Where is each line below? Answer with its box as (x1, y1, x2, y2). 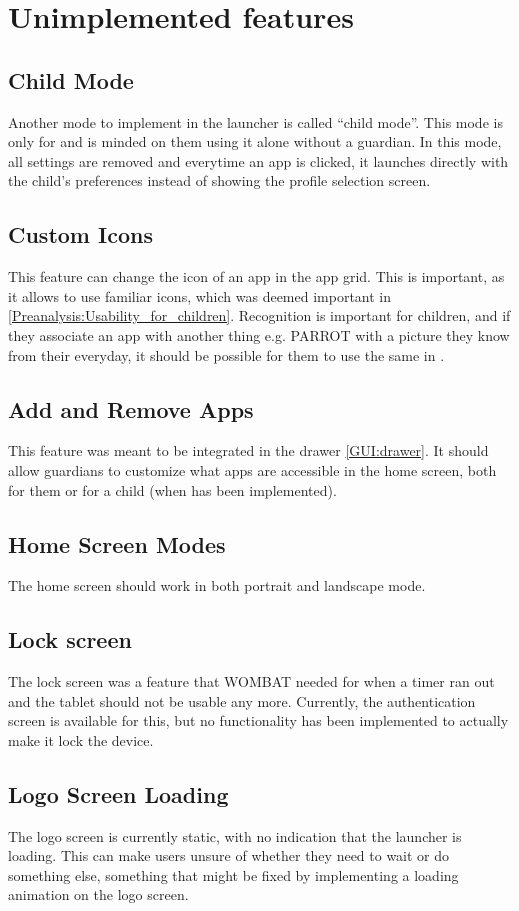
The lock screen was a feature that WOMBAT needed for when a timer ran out (8, 671, 495, 692)
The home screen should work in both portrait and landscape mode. (8, 575, 426, 596)
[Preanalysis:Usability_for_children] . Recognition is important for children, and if (8, 305, 511, 326)
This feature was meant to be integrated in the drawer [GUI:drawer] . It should (8, 440, 489, 461)
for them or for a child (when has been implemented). (8, 479, 337, 500)
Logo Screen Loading (8, 778, 229, 809)
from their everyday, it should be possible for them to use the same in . (8, 344, 445, 365)
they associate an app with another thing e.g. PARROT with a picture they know (8, 324, 510, 345)
